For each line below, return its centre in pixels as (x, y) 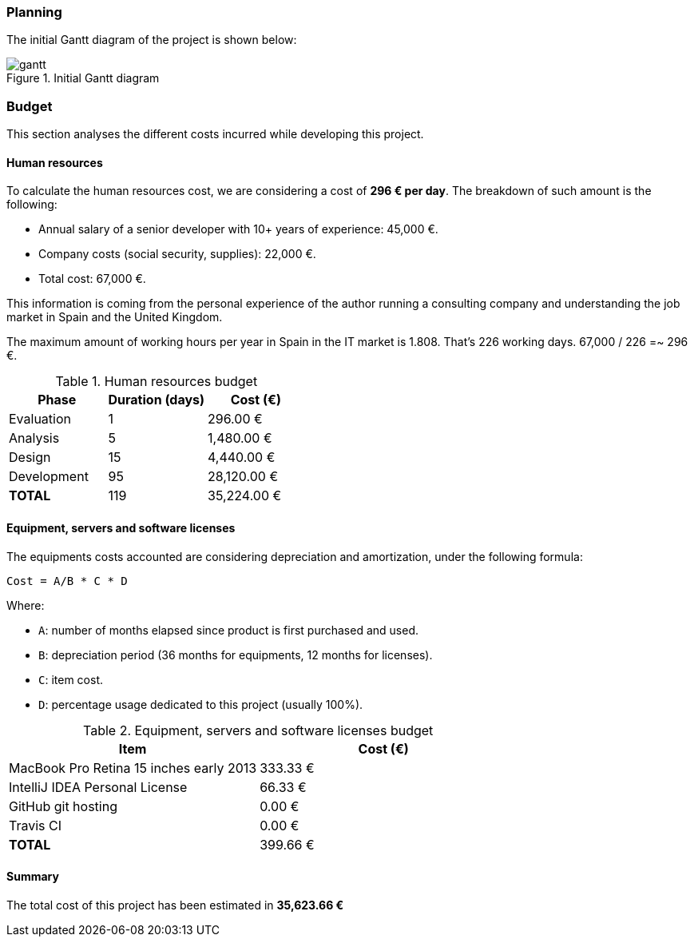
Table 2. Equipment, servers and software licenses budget (258, 730)
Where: (26, 605)
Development (49, 477)
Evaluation (40, 419)
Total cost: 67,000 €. (92, 279)
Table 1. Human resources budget (157, 382)
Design (30, 458)
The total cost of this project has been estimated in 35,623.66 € (175, 905)
